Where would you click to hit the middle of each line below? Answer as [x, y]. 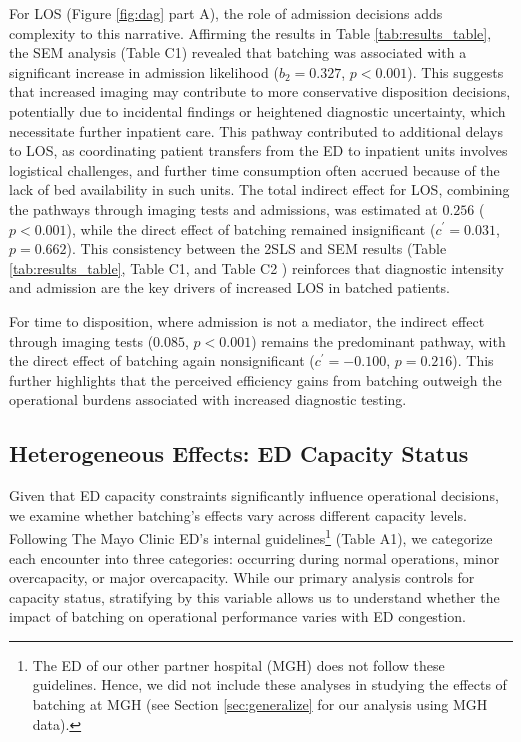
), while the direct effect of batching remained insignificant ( [251, 228]
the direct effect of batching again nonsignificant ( [162, 360]
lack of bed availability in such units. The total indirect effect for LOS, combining [259, 189]
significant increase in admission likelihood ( [144, 71]
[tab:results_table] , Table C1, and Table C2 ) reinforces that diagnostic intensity [256, 267]
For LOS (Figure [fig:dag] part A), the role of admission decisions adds [226, 13]
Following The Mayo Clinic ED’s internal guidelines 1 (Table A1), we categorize [251, 536]
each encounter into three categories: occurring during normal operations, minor [254, 557]
